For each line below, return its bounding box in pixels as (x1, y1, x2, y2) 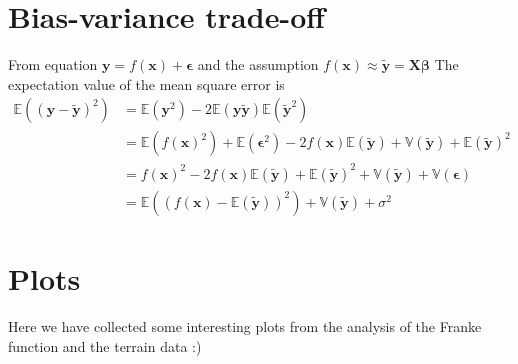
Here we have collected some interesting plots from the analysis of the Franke (8, 316, 482, 337)
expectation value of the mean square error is (8, 73, 285, 94)
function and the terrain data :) (8, 335, 202, 356)
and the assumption (197, 54, 319, 75)
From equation (8, 54, 98, 75)
